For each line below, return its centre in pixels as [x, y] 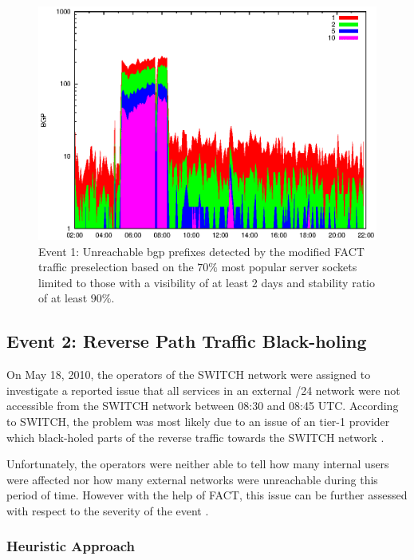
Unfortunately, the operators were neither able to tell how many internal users [198, 464]
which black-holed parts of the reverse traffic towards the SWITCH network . [195, 437]
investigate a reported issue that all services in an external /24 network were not [203, 390]
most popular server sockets [289, 267]
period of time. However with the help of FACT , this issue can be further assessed [207, 495]
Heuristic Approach [71, 546]
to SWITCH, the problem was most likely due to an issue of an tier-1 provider [198, 421]
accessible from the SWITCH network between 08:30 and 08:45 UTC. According [203, 406]
